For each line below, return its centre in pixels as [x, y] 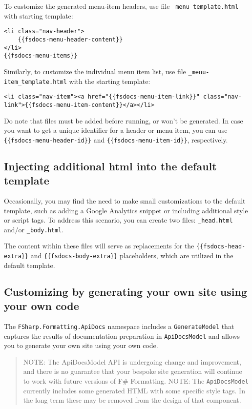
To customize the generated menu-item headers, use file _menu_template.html [121, 6]
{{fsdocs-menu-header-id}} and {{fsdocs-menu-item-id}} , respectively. [116, 139]
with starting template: [39, 15]
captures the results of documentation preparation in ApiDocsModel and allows [122, 336]
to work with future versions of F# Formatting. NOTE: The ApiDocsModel [136, 381]
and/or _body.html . [34, 229]
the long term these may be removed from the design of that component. [132, 400]
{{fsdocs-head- [221, 247]
